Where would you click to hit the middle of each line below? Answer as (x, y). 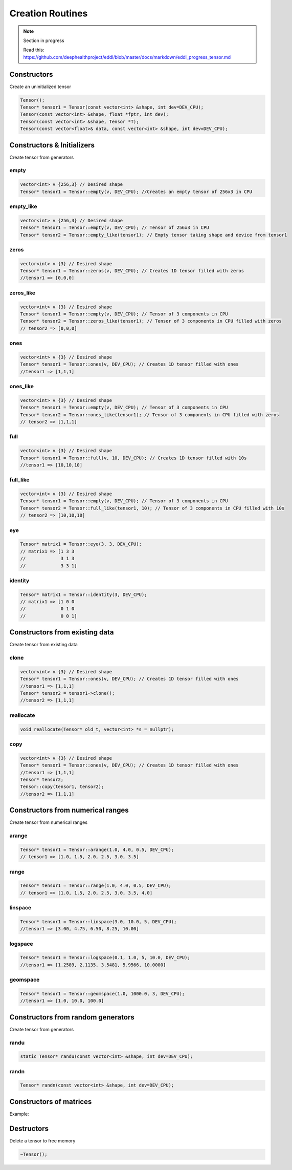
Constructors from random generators (72, 1017)
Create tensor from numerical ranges (49, 822)
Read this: (34, 50)
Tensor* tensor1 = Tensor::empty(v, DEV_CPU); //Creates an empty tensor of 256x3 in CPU (136, 192)
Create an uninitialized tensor (40, 87)
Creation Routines (49, 13)
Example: (19, 1114)
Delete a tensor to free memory (42, 1141)
